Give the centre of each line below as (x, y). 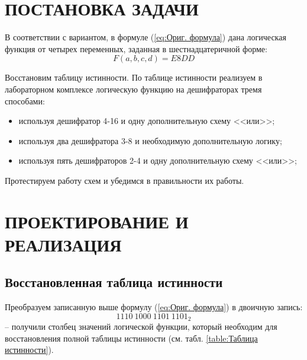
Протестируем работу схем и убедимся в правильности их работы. (125, 180)
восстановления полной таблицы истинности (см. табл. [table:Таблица (131, 338)
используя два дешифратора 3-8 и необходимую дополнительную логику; (150, 140)
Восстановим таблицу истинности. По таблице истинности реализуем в (134, 77)
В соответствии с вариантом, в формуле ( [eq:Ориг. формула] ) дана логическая (146, 37)
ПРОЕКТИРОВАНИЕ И (97, 221)
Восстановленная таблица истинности (114, 282)
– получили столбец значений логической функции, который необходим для (141, 326)
